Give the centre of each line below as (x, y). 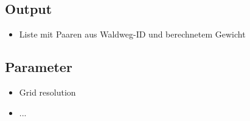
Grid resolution (47, 92)
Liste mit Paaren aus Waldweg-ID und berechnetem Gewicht (132, 34)
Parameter (39, 67)
